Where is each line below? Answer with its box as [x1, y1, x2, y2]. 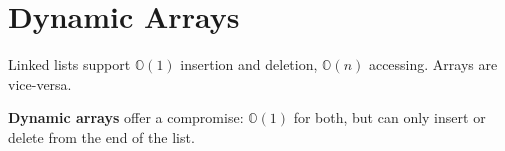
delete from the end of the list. [8, 126, 195, 147]
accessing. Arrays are [368, 54, 498, 75]
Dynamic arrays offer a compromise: [8, 107, 244, 128]
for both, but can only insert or [293, 107, 486, 128]
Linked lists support [8, 54, 131, 75]
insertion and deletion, [180, 54, 318, 75]
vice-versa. [8, 73, 72, 94]
